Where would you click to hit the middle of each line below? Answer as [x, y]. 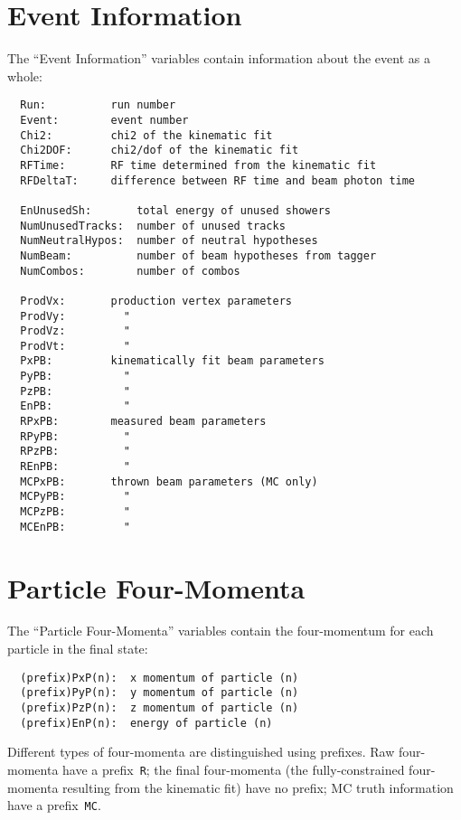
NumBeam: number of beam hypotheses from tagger [198, 255]
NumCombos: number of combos [130, 271]
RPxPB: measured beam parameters [143, 422]
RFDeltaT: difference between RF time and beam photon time [218, 180]
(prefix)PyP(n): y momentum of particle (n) [160, 693]
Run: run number [98, 105]
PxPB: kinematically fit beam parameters [172, 361]
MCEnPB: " [75, 527]
